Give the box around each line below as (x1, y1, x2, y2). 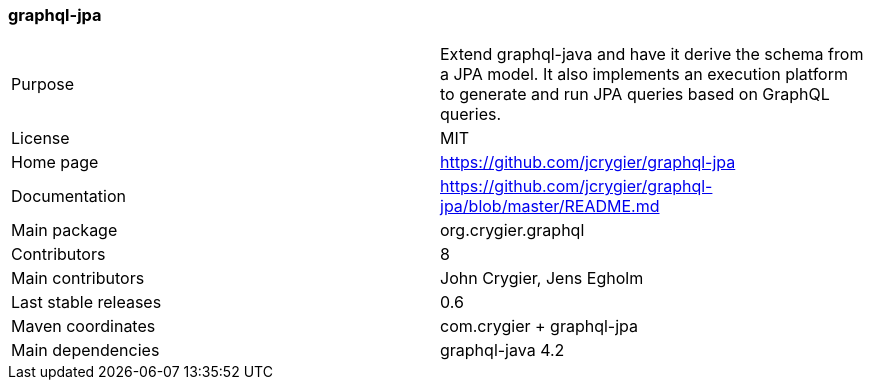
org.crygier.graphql (440, 220, 585, 241)
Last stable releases (11, 292, 162, 313)
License (11, 128, 70, 149)
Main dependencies (11, 340, 160, 361)
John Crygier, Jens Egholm (440, 268, 644, 289)
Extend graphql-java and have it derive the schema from (440, 44, 864, 65)
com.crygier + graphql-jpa (440, 316, 638, 337)
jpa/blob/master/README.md (440, 196, 660, 217)
